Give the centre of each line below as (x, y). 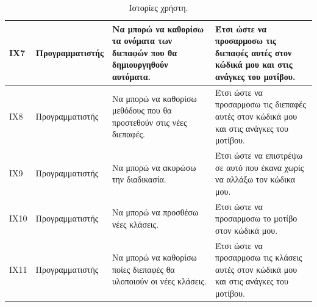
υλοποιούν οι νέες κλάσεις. (159, 281)
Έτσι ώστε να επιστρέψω (259, 155)
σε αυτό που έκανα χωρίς (260, 167)
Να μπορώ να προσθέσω (155, 212)
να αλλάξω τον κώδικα (255, 179)
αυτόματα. (131, 76)
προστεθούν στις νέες (149, 122)
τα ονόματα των (142, 41)
